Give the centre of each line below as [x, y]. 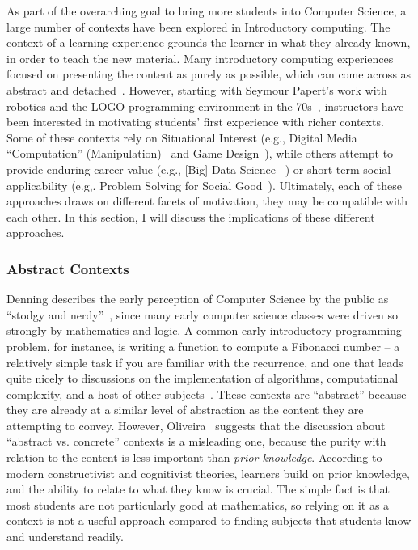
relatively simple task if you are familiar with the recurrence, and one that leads [205, 362]
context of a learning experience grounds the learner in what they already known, [209, 42]
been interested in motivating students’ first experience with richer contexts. [195, 122]
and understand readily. [65, 537]
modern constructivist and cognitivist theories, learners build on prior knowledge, [208, 473]
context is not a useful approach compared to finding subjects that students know [209, 520]
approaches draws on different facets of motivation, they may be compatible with [207, 201]
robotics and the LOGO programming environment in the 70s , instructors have [205, 106]
